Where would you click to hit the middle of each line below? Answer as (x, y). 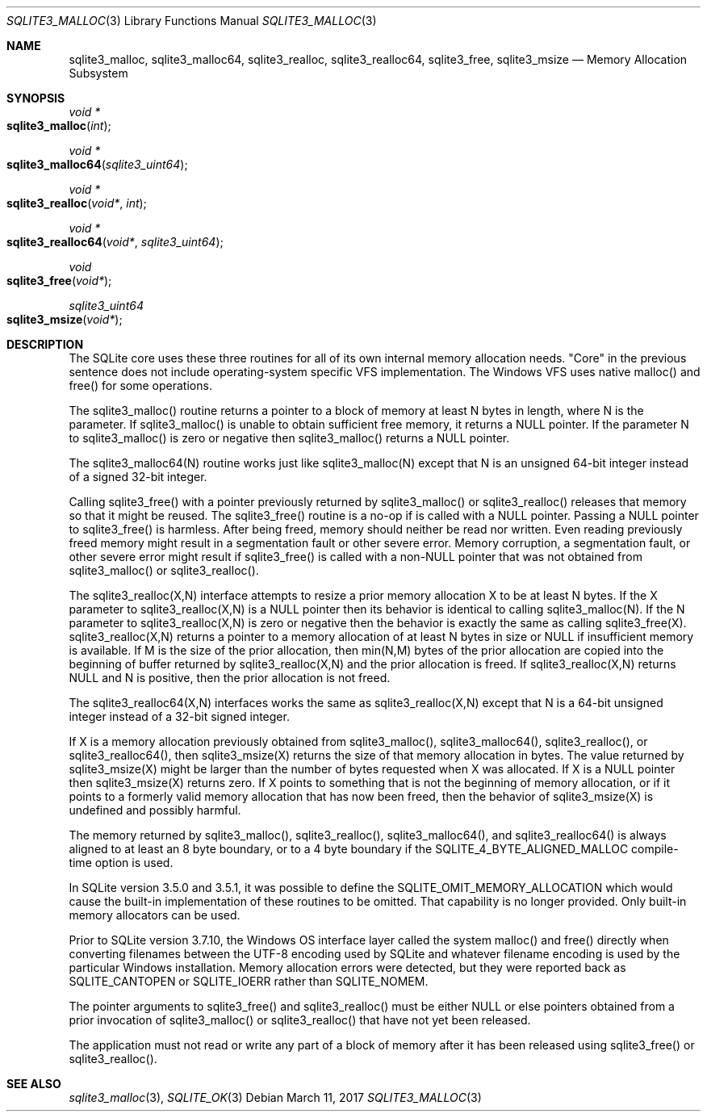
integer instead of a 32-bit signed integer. (179, 716)
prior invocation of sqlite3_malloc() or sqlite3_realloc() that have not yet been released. (300, 1020)
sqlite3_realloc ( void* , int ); (77, 203)
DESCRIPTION (45, 344)
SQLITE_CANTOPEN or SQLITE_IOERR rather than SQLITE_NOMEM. (249, 981)
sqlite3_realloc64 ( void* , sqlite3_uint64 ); (115, 242)
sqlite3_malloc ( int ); (59, 126)
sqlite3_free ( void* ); (59, 281)
